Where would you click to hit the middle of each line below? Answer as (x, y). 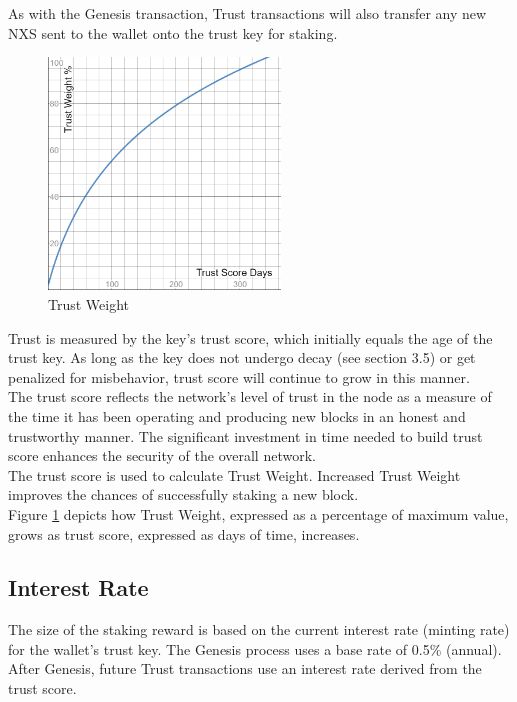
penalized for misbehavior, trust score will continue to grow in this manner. (239, 376)
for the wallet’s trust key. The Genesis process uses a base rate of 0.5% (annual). (255, 648)
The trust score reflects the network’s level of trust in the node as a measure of (250, 396)
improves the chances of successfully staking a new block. (183, 494)
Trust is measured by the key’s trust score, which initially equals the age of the (250, 337)
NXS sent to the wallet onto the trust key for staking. (173, 32)
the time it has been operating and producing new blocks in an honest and (237, 415)
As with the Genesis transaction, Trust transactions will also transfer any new (247, 13)
